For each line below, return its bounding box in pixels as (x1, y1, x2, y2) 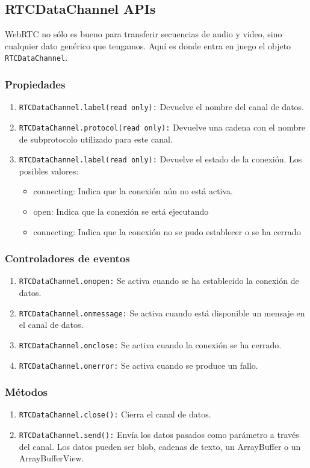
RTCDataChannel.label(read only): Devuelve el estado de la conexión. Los (19, 153, 302, 165)
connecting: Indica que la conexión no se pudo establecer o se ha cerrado (33, 225, 301, 238)
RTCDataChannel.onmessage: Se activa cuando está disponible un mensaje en (19, 306, 305, 319)
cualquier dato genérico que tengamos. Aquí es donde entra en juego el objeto (5, 39, 291, 52)
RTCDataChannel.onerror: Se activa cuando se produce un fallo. (19, 359, 258, 371)
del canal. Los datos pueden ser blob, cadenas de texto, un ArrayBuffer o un (19, 440, 301, 452)
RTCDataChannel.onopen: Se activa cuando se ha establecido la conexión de (19, 274, 299, 287)
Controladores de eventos (5, 251, 130, 266)
